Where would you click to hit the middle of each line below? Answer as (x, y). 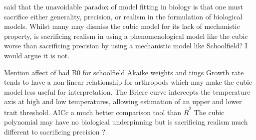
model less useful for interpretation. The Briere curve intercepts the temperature (127, 91)
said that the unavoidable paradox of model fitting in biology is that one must (124, 6)
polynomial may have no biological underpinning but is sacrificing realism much (126, 122)
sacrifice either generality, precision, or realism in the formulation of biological (123, 16)
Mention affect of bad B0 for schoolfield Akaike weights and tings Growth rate (124, 72)
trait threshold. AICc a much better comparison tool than (93, 112)
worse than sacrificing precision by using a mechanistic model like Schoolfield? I (126, 46)
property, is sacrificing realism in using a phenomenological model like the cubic (126, 36)
